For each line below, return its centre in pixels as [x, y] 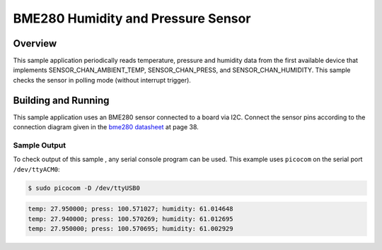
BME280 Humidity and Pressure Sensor [132, 18]
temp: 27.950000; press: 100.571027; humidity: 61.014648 [131, 209]
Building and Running [61, 100]
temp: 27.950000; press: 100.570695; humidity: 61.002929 [131, 229]
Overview [35, 43]
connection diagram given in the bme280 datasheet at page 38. [106, 127]
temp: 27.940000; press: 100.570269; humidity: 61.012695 [131, 219]
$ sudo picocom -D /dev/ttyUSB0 [84, 188]
